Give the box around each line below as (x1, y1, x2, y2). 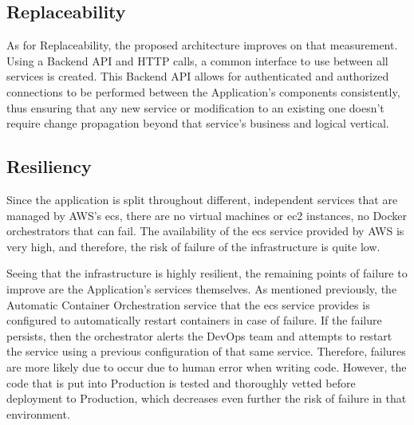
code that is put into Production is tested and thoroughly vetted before (6, 374, 356, 391)
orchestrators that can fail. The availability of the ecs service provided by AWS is (6, 222, 404, 239)
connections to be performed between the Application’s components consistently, (6, 83, 400, 100)
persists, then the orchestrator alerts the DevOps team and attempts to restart (6, 327, 392, 344)
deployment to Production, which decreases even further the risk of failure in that (6, 390, 407, 407)
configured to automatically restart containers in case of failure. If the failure (6, 312, 382, 329)
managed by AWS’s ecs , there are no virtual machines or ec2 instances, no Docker (6, 207, 408, 223)
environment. (6, 405, 70, 422)
